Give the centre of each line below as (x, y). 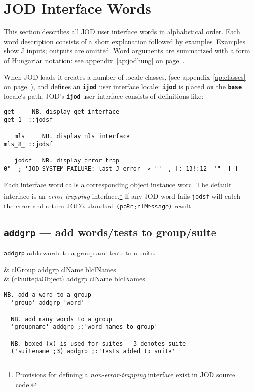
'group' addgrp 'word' (48, 303)
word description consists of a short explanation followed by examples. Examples (125, 41)
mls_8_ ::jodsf (29, 145)
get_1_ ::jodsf (29, 120)
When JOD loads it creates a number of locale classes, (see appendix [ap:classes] (125, 77)
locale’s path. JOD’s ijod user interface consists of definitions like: (104, 96)
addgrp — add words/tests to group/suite (110, 232)
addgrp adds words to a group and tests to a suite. (80, 253)
